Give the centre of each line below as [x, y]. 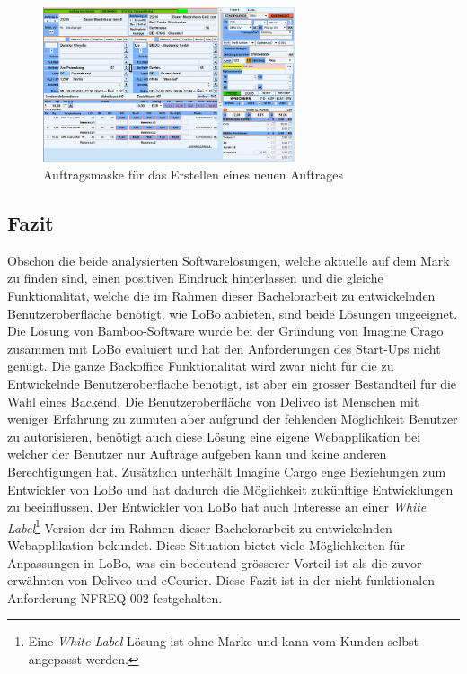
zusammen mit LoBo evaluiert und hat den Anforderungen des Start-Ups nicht [224, 348]
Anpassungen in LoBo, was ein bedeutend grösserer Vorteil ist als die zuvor [215, 562]
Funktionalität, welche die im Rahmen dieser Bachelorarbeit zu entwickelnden [221, 296]
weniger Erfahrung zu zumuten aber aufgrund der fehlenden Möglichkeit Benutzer [233, 419]
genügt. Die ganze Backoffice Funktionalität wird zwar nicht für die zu [201, 366]
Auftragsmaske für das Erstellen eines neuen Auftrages [194, 175]
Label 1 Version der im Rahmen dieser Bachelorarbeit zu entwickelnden [200, 526]
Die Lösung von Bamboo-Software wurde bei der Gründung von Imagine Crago [225, 331]
